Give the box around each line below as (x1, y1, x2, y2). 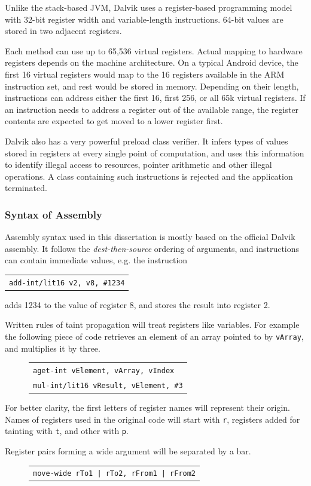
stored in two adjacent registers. (5, 24, 122, 37)
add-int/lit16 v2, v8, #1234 (9, 278, 125, 287)
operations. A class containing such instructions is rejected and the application (5, 170, 293, 182)
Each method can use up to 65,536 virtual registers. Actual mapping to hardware (5, 44, 303, 57)
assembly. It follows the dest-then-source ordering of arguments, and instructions (5, 242, 300, 254)
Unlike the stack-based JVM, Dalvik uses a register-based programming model (5, 1, 292, 13)
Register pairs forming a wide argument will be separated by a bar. (5, 444, 251, 457)
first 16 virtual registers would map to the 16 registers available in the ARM (5, 67, 285, 80)
